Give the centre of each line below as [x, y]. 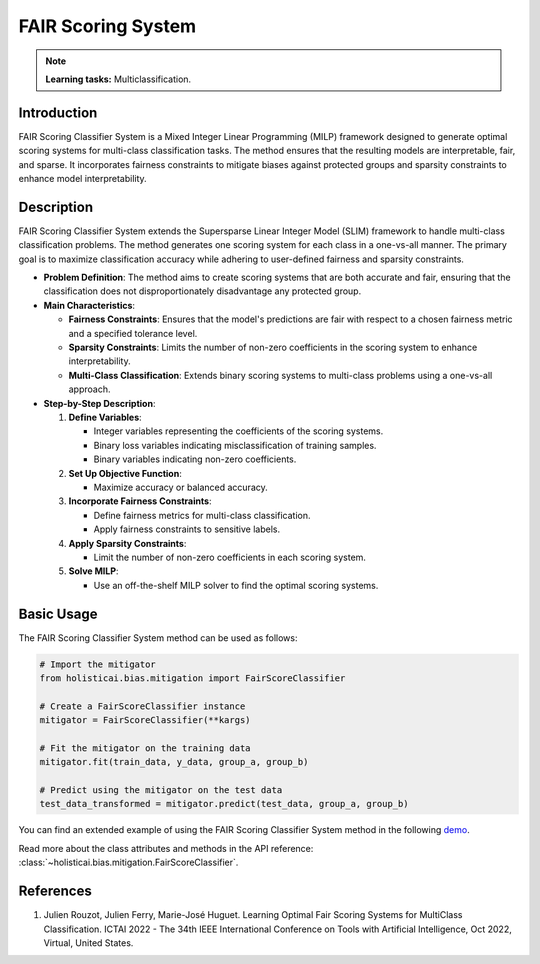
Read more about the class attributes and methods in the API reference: [166, 848]
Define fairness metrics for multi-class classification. [202, 515]
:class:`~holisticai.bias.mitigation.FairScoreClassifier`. [128, 862]
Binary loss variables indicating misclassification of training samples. [235, 445]
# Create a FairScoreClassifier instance [142, 706]
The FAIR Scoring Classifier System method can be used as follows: [158, 637]
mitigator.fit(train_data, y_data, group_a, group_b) [174, 762]
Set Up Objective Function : [125, 473]
